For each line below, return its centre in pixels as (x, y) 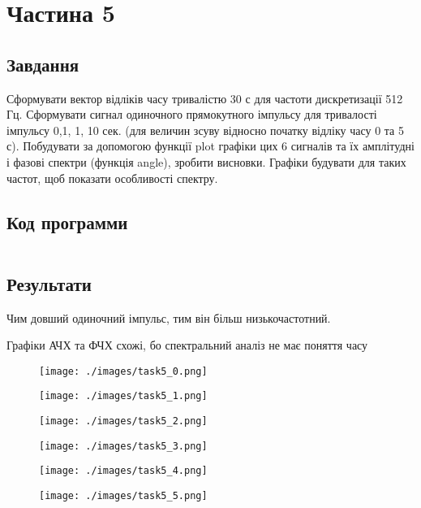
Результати (49, 283)
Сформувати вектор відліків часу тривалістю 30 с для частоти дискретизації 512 (205, 98)
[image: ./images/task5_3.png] (123, 446)
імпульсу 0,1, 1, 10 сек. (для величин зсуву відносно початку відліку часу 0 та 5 (205, 130)
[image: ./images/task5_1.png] (123, 396)
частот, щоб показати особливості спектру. (112, 178)
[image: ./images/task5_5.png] (123, 496)
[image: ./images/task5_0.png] (123, 371)
